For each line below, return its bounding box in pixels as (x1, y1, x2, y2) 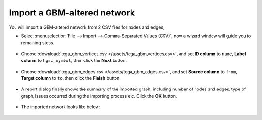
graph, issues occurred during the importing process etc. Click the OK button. (21, 93, 177, 99)
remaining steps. (21, 40, 55, 45)
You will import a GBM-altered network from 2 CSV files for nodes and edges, (9, 24, 164, 30)
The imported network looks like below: (21, 104, 100, 110)
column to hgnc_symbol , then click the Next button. (21, 58, 127, 63)
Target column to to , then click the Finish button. (21, 75, 121, 81)
